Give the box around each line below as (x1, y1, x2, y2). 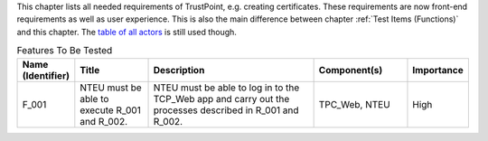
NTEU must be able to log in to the (153, 81, 300, 94)
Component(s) (318, 63, 383, 76)
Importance (412, 63, 465, 76)
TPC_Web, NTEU (318, 98, 390, 110)
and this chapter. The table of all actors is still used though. (16, 26, 237, 37)
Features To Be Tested (16, 44, 113, 57)
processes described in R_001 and (153, 104, 299, 117)
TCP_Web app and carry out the (153, 92, 290, 105)
